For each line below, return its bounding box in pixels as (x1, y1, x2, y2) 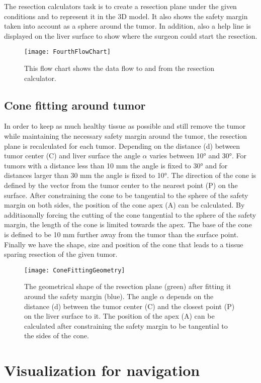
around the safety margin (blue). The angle (24, 291, 158, 301)
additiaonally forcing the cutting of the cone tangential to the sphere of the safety (4, 209, 256, 220)
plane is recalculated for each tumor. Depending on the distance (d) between (4, 140, 240, 151)
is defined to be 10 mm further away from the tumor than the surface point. (4, 229, 239, 239)
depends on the (166, 291, 214, 301)
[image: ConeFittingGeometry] (24, 266, 125, 274)
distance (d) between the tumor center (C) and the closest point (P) (24, 301, 235, 311)
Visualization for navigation (4, 360, 200, 380)
